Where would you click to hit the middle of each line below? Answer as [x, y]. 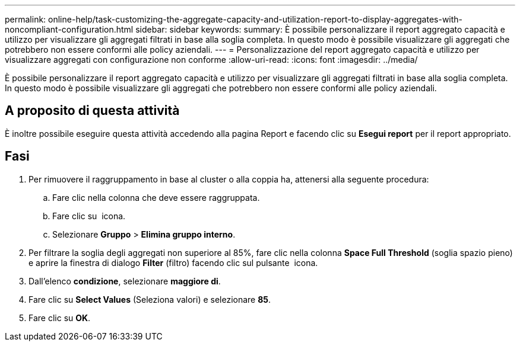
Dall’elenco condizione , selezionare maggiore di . [125, 281]
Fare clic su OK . [60, 318]
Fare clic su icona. [89, 216]
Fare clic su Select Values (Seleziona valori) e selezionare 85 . [150, 299]
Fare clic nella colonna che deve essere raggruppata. [156, 197]
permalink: [26, 19]
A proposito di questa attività [92, 111]
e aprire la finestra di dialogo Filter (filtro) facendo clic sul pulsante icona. [173, 262]
